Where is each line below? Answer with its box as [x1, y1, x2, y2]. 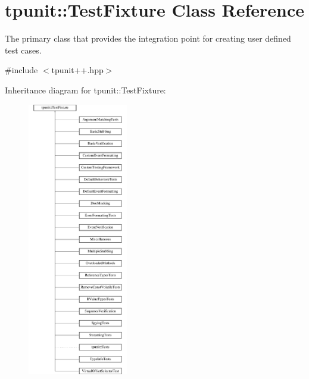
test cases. [5, 43, 42, 56]
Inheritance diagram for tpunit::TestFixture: [5, 83, 166, 96]
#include [5, 64, 38, 76]
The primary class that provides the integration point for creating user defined [5, 32, 291, 45]
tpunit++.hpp [51, 64, 104, 76]
